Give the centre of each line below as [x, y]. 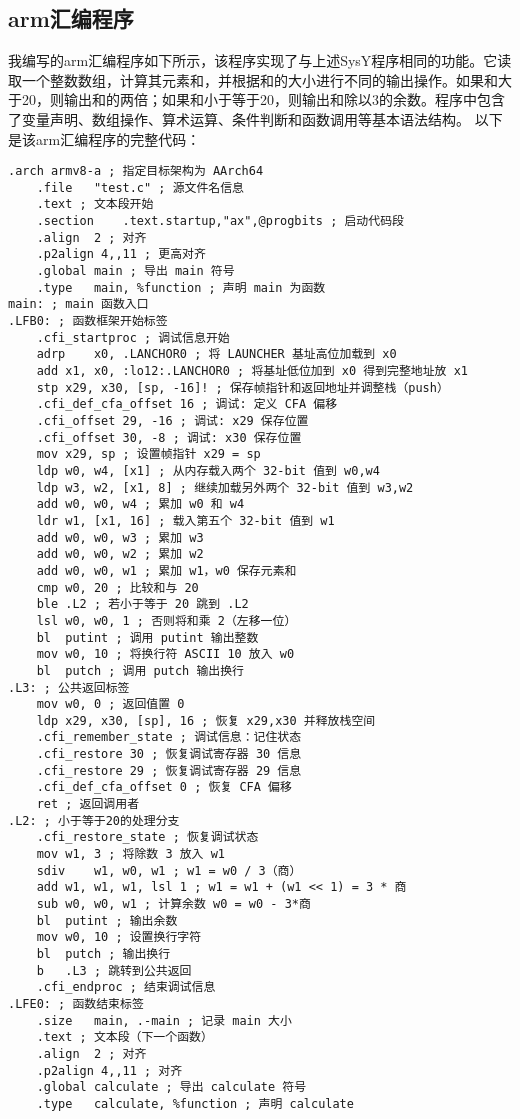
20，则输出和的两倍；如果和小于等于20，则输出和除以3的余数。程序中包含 [263, 99]
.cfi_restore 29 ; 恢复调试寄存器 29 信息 [169, 770]
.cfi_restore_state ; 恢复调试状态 [147, 837]
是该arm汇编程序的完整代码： [104, 138]
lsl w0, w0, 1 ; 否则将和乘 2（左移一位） [166, 620]
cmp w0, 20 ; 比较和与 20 [117, 587]
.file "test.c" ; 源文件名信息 [140, 187]
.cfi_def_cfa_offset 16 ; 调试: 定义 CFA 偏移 [187, 404]
